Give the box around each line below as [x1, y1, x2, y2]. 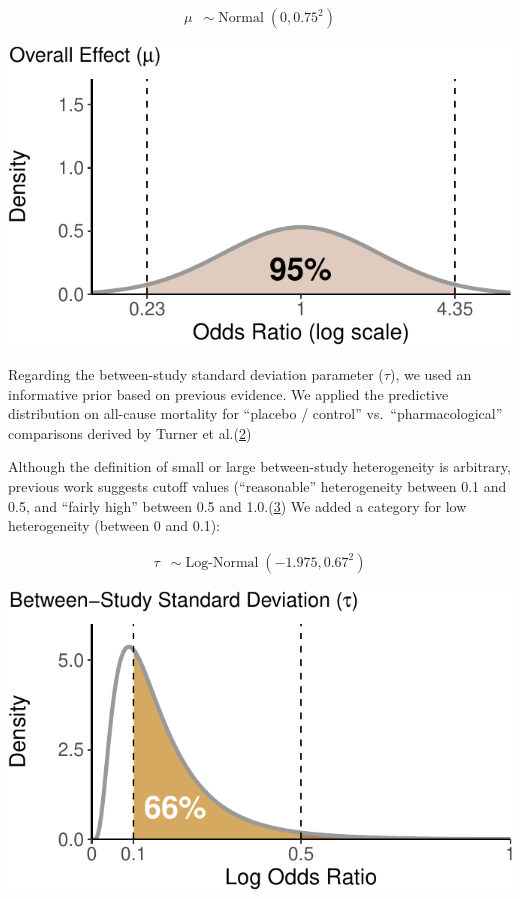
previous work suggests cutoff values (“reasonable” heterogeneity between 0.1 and [8, 476, 507, 497]
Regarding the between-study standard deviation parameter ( [8, 364, 384, 385]
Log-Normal [185, 555, 259, 570]
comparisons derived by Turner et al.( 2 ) [8, 422, 252, 443]
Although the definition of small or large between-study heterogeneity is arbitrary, [8, 456, 511, 477]
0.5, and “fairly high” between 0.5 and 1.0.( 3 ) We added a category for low [8, 495, 467, 516]
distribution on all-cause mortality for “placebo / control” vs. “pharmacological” [8, 403, 503, 424]
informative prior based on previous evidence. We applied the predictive [8, 383, 449, 404]
